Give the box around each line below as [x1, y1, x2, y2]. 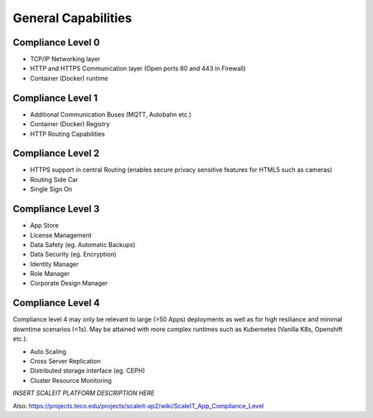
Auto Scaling [30, 347, 67, 355]
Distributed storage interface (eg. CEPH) [30, 366, 145, 375]
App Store [30, 221, 59, 230]
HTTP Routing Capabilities [30, 130, 105, 138]
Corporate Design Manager [30, 279, 108, 288]
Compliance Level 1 [12, 92, 98, 103]
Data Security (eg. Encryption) [30, 250, 117, 259]
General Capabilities [12, 10, 133, 26]
